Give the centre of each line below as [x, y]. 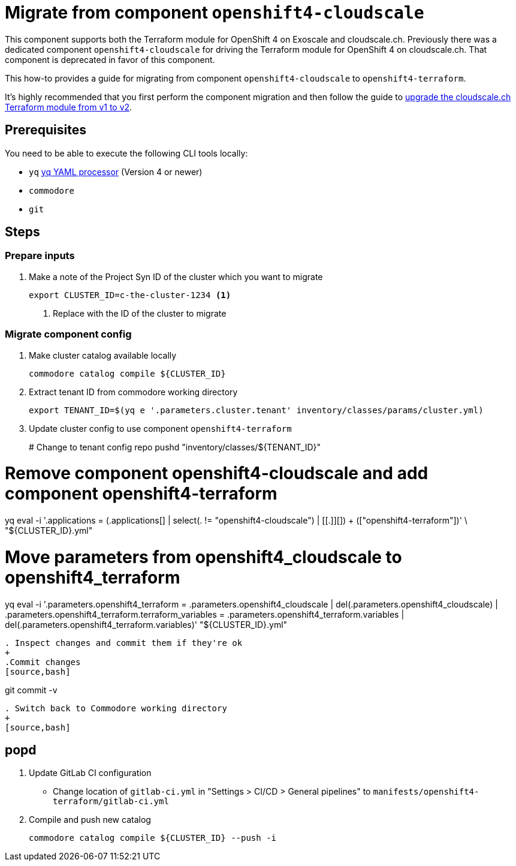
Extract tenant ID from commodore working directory [133, 392]
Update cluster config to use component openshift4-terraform [160, 428]
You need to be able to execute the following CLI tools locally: [126, 153]
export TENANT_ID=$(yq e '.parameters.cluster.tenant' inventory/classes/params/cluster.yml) [256, 410]
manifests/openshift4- [426, 792]
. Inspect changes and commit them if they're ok [124, 643]
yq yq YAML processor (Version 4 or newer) [116, 172]
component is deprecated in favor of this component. [110, 59]
